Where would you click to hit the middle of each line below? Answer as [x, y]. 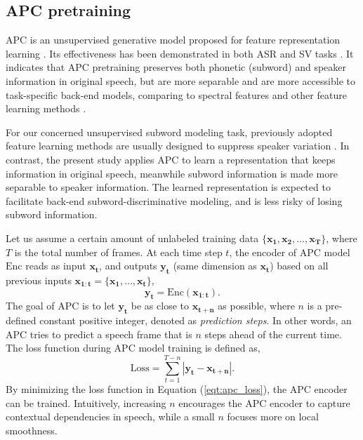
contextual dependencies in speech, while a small [110, 416]
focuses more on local [273, 416]
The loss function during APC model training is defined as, [133, 348]
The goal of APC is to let [60, 306]
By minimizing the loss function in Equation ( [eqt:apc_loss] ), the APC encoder [177, 389]
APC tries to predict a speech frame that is [99, 334]
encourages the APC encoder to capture [264, 402]
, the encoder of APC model [290, 252]
